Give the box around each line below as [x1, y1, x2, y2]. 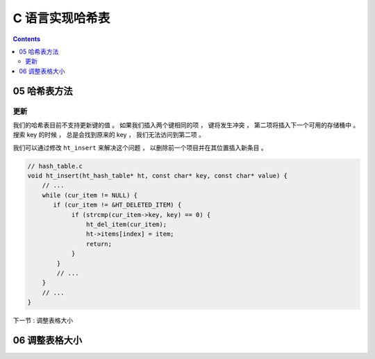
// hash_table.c [27, 162, 83, 170]
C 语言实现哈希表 [12, 10, 110, 26]
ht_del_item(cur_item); [85, 220, 167, 228]
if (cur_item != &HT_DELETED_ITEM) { [53, 201, 182, 209]
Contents [12, 35, 41, 43]
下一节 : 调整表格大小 [12, 317, 73, 325]
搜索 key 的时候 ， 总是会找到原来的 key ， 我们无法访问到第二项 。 [12, 131, 205, 139]
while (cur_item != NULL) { [42, 191, 138, 199]
